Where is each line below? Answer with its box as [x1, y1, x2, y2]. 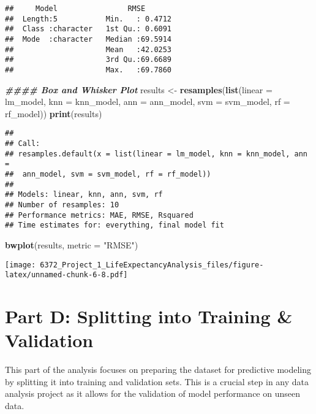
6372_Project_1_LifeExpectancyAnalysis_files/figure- [40, 260, 264, 269]
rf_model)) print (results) [5, 107, 102, 120]
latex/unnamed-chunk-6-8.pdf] [5, 270, 128, 280]
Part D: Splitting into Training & [5, 304, 293, 329]
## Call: [5, 139, 40, 148]
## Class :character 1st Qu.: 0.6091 [5, 25, 172, 34]
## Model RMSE [5, 4, 146, 13]
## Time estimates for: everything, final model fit [5, 221, 224, 230]
